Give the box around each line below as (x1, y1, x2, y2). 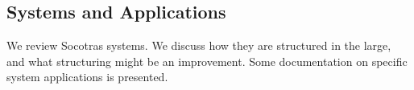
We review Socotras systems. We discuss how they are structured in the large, (6, 37, 391, 54)
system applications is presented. (6, 68, 168, 85)
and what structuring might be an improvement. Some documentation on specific (6, 52, 408, 69)
